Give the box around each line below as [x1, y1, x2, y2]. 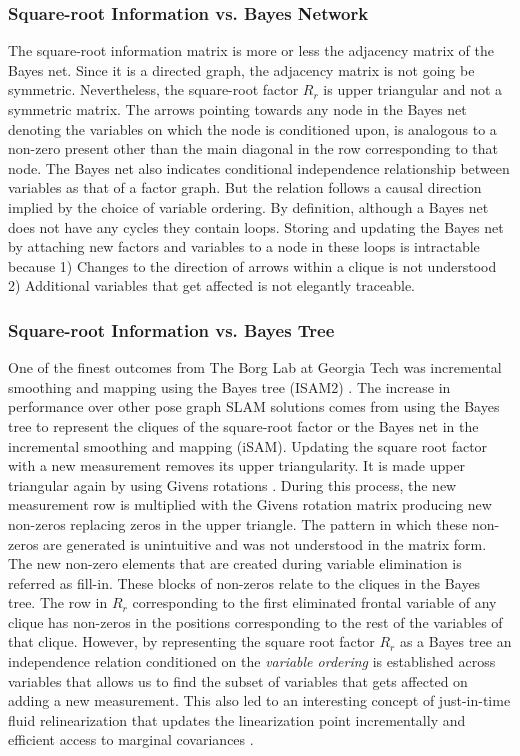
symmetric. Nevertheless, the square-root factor [8, 79, 299, 100]
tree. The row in [8, 592, 108, 613]
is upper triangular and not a [323, 79, 503, 100]
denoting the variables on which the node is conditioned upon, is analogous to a [8, 118, 497, 139]
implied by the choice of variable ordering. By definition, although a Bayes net [8, 196, 489, 217]
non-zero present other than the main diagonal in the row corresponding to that [8, 138, 499, 159]
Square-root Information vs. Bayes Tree [8, 317, 335, 342]
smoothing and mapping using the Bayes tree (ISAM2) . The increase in [8, 376, 451, 397]
